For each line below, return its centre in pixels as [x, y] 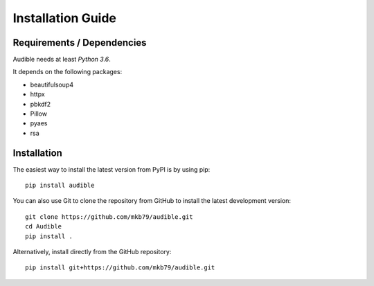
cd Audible [44, 226]
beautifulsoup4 [52, 84]
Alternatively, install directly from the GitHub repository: [92, 252]
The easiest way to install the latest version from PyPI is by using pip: [112, 169]
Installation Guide [65, 18]
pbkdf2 [41, 104]
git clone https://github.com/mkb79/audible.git [109, 217]
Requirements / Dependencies [80, 43]
